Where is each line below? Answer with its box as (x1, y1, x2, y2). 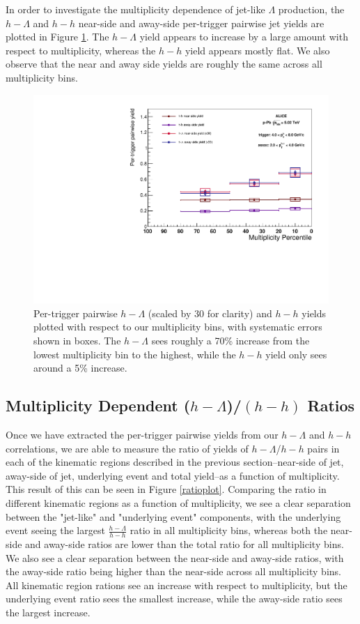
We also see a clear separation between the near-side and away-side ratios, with (6, 550, 344, 565)
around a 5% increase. (33, 360, 127, 375)
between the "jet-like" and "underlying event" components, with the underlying (6, 509, 341, 524)
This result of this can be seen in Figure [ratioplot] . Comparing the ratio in (6, 482, 327, 496)
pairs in (307, 441, 340, 455)
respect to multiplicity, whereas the (6, 43, 156, 57)
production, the (278, 2, 345, 16)
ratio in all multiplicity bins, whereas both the (130, 523, 328, 538)
